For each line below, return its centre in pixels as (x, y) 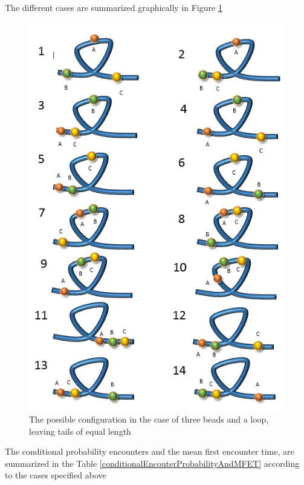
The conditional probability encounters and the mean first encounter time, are (150, 451)
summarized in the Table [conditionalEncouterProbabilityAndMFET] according (152, 463)
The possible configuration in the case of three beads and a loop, (149, 419)
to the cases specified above (56, 475)
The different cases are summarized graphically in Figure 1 (114, 7)
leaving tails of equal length (80, 431)
